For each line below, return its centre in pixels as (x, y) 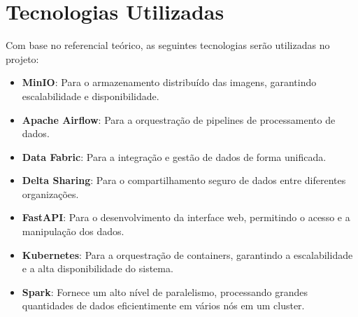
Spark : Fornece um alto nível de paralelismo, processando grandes (165, 291)
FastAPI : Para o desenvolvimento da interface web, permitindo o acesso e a (186, 217)
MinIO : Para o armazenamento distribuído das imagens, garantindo (169, 82)
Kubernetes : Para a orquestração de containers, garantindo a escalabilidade (187, 254)
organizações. (50, 193)
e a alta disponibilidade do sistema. (98, 268)
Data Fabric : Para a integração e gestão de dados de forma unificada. (174, 156)
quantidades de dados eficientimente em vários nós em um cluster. (163, 305)
